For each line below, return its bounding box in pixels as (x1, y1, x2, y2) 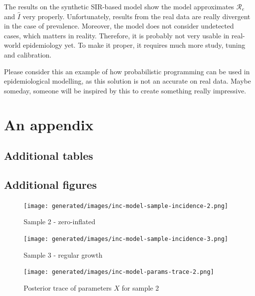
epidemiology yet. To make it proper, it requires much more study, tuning (23, 40, 246, 50)
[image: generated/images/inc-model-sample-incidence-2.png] (24, 202, 228, 209)
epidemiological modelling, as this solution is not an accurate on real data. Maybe (4, 76, 251, 86)
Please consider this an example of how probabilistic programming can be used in (4, 66, 250, 76)
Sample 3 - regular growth (24, 249, 102, 260)
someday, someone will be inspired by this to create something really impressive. (4, 85, 246, 95)
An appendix (4, 114, 94, 134)
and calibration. (4, 49, 52, 59)
